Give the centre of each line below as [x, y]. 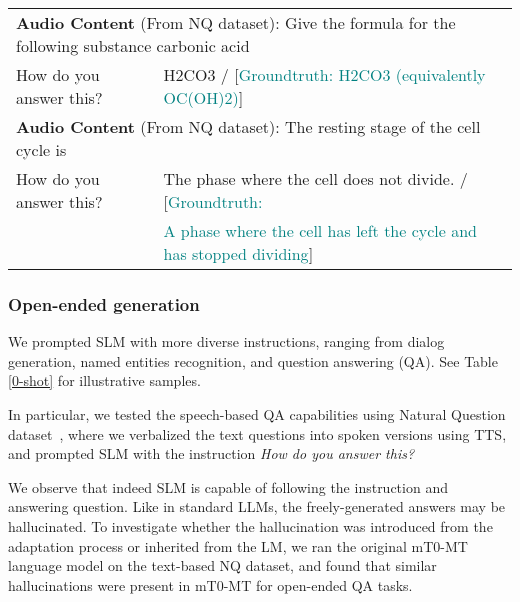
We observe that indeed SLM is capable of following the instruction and [228, 486]
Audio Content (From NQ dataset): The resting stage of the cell [248, 126]
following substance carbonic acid [133, 45]
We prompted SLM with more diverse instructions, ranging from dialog [226, 341]
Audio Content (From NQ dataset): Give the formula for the [236, 22]
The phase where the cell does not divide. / [315, 178]
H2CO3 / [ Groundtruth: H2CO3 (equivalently [324, 74]
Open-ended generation [104, 303]
